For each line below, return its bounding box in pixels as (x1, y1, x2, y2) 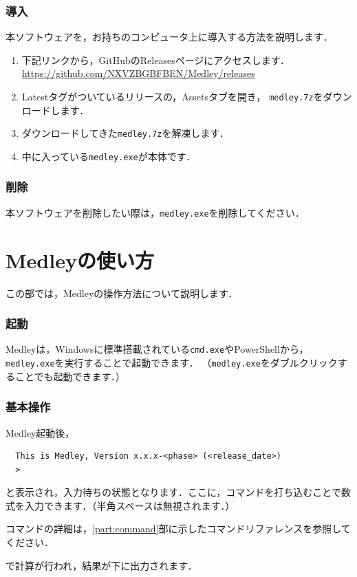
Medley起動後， (6, 425, 75, 439)
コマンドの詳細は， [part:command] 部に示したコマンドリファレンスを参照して (6, 521, 351, 536)
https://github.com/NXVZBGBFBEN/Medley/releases (21, 66, 255, 80)
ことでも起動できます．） (14, 369, 126, 383)
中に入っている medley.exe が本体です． (21, 149, 196, 163)
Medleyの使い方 (6, 246, 154, 274)
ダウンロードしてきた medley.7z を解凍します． (21, 126, 229, 140)
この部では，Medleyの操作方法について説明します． (6, 285, 238, 300)
